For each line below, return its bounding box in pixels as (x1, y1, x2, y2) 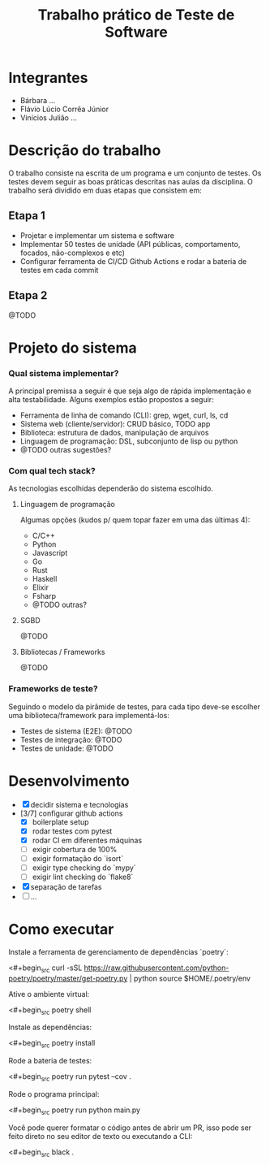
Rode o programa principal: (8, 1089, 100, 1099)
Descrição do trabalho (8, 141, 161, 160)
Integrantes (8, 69, 88, 87)
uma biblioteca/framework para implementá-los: (8, 710, 170, 720)
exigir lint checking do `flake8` (32, 872, 134, 881)
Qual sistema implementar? (8, 367, 119, 379)
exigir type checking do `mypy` (32, 863, 136, 873)
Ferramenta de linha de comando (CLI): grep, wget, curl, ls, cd (19, 410, 229, 420)
